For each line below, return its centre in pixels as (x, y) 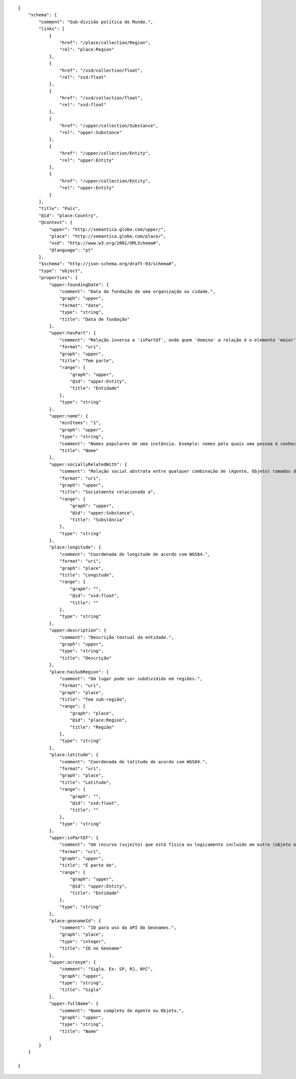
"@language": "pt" (71, 250)
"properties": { (58, 278)
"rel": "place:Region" (87, 50)
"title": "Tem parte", (87, 360)
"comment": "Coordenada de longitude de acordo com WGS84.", (135, 554)
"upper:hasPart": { (73, 333)
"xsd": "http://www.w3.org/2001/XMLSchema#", (105, 243)
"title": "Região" (92, 727)
